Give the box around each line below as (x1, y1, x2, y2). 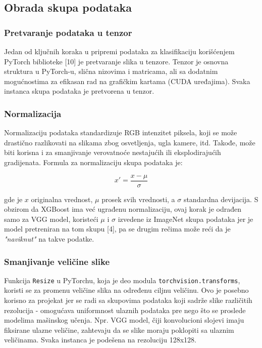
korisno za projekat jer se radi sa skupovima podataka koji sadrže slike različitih (4, 295, 252, 305)
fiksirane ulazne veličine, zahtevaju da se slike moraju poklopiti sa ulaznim (4, 324, 234, 335)
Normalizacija (4, 107, 62, 120)
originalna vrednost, (31, 194, 93, 204)
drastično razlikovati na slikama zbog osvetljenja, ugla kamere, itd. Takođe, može (4, 137, 255, 147)
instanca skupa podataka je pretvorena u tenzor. (4, 86, 154, 96)
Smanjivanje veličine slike (4, 255, 110, 267)
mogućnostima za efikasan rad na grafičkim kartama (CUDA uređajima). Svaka (4, 75, 250, 86)
